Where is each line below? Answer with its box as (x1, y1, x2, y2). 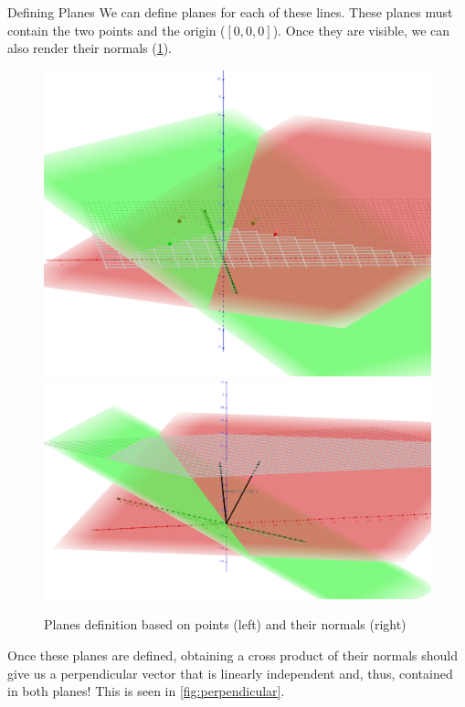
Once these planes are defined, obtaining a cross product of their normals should (7, 645, 459, 664)
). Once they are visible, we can (272, 20, 450, 39)
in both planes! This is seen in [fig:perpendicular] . (7, 681, 285, 701)
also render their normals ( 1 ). (7, 38, 172, 58)
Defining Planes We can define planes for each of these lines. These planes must (7, 3, 453, 21)
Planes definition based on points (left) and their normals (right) (44, 615, 407, 634)
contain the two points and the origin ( (7, 20, 226, 39)
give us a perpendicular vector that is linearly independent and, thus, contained (7, 663, 453, 682)
